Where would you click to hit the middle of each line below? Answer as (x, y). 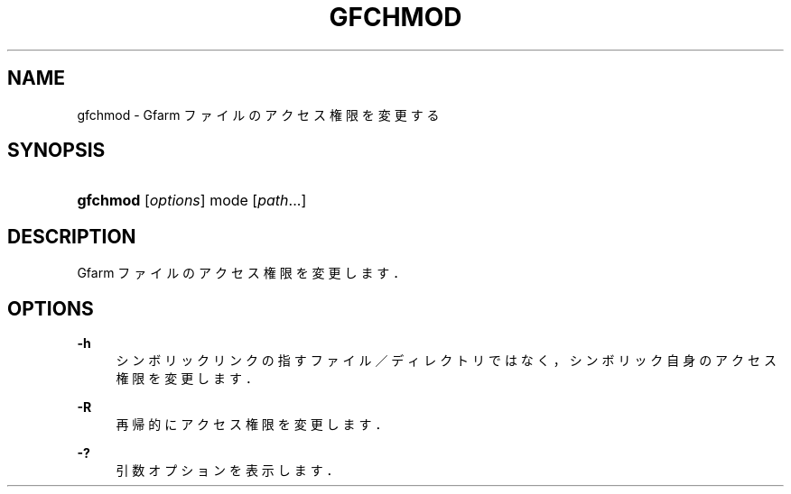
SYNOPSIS (56, 151)
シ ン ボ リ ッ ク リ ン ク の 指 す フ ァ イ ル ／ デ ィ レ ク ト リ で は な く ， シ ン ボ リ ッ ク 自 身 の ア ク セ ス (446, 361)
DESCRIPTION (72, 236)
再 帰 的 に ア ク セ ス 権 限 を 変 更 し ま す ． (252, 425)
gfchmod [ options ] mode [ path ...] (192, 201)
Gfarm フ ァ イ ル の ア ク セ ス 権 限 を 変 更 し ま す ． (242, 273)
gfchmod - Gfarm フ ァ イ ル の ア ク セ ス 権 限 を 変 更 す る (258, 114)
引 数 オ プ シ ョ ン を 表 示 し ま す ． (228, 471)
